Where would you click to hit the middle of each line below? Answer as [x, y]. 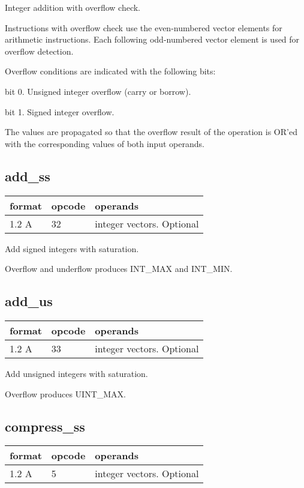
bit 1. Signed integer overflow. [60, 111]
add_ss [28, 176]
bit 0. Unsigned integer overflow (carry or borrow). [98, 91]
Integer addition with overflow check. [73, 7]
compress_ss [45, 426]
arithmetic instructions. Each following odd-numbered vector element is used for [152, 39]
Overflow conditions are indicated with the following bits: [110, 71]
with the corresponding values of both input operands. [105, 143]
